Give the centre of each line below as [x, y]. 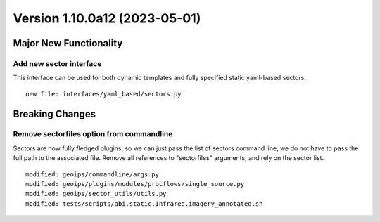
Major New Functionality [68, 43]
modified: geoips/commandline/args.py [93, 174]
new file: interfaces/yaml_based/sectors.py [104, 94]
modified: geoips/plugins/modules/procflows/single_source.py [135, 184]
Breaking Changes [55, 113]
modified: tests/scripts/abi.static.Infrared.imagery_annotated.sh [144, 203]
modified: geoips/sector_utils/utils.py [96, 194]
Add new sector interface [57, 63]
